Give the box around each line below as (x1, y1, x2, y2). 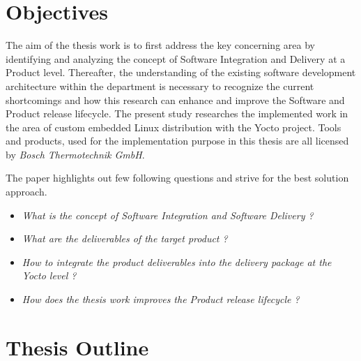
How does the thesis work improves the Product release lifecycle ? (22, 292, 300, 307)
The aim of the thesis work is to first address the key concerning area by (6, 38, 315, 52)
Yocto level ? (22, 268, 77, 283)
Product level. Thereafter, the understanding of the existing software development (6, 65, 356, 80)
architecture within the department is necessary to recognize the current (6, 78, 314, 93)
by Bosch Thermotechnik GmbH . (6, 147, 145, 161)
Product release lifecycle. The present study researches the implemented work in (6, 106, 348, 121)
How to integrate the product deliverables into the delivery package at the (22, 254, 332, 269)
